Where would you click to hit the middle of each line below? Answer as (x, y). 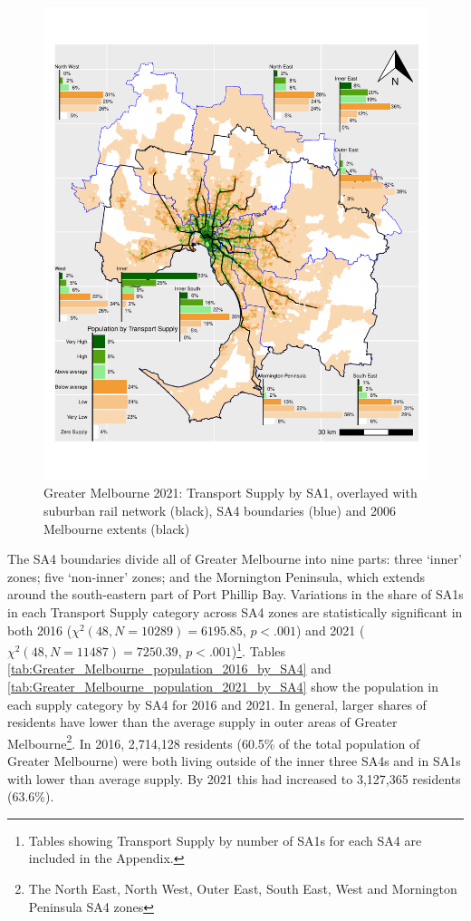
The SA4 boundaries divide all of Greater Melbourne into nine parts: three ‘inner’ (235, 559)
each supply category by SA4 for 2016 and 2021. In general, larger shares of (217, 704)
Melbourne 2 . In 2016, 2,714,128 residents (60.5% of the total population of (214, 742)
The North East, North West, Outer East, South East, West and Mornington (243, 889)
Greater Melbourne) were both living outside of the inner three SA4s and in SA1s (234, 761)
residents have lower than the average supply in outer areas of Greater (202, 722)
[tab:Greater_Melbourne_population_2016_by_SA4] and (169, 669)
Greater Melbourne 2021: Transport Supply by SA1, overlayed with (231, 493)
